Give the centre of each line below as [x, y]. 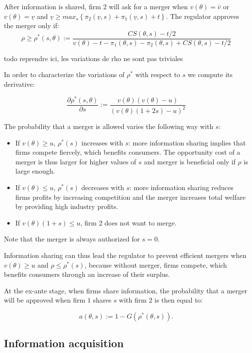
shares [102, 300]
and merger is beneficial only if [190, 161]
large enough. [35, 171]
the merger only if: [32, 25]
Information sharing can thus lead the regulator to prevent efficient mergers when [125, 255]
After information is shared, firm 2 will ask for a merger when [96, 6]
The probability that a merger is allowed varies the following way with [109, 126]
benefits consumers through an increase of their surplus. [87, 274]
